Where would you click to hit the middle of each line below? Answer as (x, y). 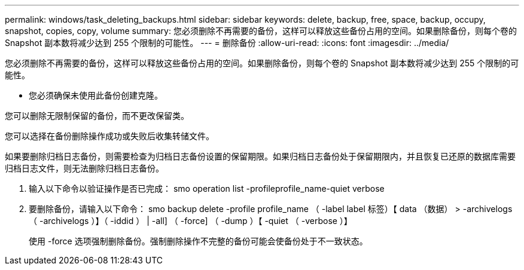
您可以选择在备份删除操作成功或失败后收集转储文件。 (109, 136)
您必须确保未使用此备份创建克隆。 (96, 95)
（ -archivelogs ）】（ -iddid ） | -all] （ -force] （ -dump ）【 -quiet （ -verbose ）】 (191, 221)
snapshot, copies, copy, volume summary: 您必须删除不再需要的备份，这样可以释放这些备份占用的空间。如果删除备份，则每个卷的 (261, 31)
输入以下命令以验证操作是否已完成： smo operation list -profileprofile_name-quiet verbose (207, 188)
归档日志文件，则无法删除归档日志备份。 (84, 168)
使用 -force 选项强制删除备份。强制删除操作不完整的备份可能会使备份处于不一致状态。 (198, 241)
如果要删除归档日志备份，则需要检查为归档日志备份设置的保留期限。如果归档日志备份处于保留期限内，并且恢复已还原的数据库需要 (260, 156)
